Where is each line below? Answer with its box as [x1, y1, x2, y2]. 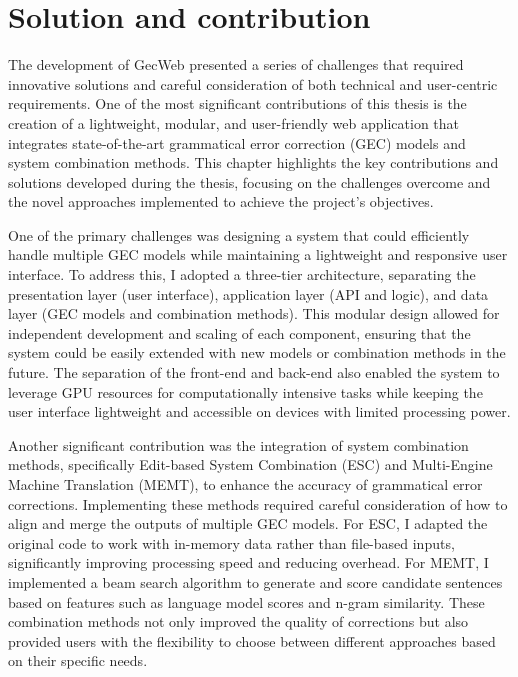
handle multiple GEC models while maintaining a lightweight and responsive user [8, 244, 508, 265]
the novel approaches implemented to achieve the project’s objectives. [8, 191, 434, 212]
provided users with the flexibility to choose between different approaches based [8, 630, 496, 651]
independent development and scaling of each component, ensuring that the [8, 322, 471, 343]
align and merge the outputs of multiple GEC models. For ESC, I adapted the [8, 513, 488, 534]
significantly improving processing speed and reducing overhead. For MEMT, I [8, 552, 489, 573]
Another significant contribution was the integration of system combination [8, 434, 469, 455]
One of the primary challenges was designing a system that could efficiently [8, 224, 470, 245]
